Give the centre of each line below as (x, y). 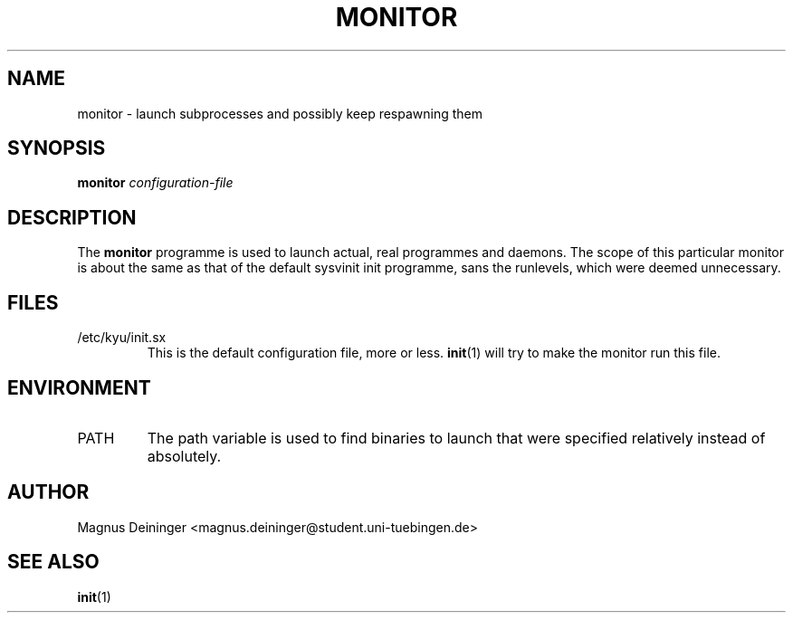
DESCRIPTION (72, 217)
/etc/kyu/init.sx (122, 338)
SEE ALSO (53, 562)
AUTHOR (48, 492)
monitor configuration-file (155, 183)
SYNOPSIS (57, 148)
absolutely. (184, 456)
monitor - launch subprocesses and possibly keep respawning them (280, 113)
